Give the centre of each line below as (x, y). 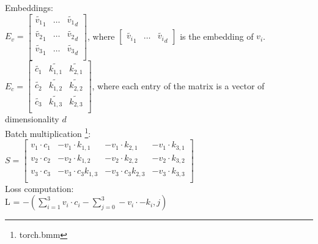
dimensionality (32, 119)
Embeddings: (29, 7)
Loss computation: (39, 188)
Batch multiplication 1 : (48, 132)
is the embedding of (217, 36)
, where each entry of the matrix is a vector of (178, 85)
